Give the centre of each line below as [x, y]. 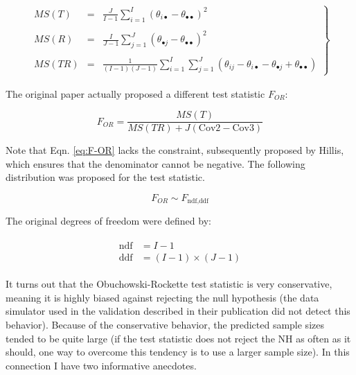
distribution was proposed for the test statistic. [105, 177]
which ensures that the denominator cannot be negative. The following [155, 163]
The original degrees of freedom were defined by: [108, 221]
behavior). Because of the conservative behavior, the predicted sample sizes [165, 324]
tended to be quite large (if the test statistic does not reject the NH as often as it [178, 338]
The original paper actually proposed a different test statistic [135, 93]
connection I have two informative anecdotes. [101, 365]
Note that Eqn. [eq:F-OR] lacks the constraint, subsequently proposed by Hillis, [175, 150]
